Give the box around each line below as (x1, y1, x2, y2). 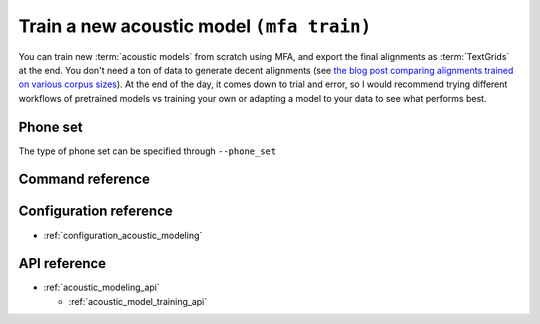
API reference (18, 255, 107, 272)
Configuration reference (18, 203, 174, 220)
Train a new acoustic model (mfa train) (18, 15, 372, 37)
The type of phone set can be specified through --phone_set (18, 145, 277, 157)
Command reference (18, 171, 150, 188)
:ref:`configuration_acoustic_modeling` (43, 229, 203, 241)
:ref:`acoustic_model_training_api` (68, 295, 208, 307)
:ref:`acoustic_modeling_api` (43, 281, 160, 294)
